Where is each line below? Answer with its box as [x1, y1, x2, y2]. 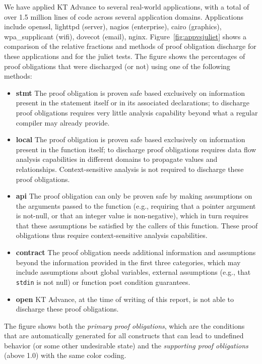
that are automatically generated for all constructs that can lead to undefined [4, 330, 244, 341]
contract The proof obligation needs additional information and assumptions [16, 247, 256, 258]
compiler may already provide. [16, 117, 110, 128]
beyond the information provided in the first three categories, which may [16, 257, 241, 267]
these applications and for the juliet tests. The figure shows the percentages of [4, 50, 245, 61]
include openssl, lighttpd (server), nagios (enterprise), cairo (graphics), [4, 21, 222, 32]
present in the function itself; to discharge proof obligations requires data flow [16, 144, 256, 154]
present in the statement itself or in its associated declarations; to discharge [16, 97, 249, 108]
